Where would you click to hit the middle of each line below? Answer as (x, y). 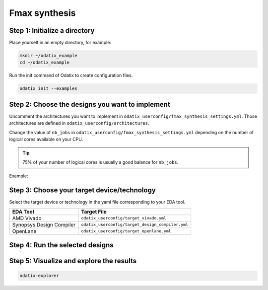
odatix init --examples (49, 89)
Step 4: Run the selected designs (61, 245)
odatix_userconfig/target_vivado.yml (124, 218)
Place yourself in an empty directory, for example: (60, 43)
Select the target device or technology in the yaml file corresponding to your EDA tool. (97, 202)
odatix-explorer (39, 276)
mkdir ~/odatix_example (49, 56)
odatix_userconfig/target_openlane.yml (126, 231)
